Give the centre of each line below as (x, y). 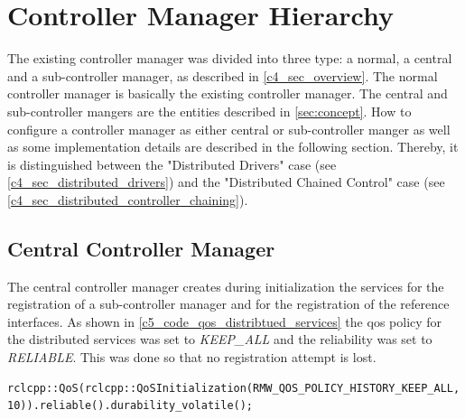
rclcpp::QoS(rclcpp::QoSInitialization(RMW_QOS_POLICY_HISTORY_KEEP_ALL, (234, 388)
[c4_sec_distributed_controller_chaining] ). (128, 199)
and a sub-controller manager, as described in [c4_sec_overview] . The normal (223, 75)
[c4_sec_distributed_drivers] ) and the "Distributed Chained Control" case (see (226, 182)
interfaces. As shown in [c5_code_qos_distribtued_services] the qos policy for (225, 321)
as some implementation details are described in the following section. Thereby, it (233, 147)
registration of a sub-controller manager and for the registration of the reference (228, 304)
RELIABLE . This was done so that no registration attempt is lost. (192, 357)
